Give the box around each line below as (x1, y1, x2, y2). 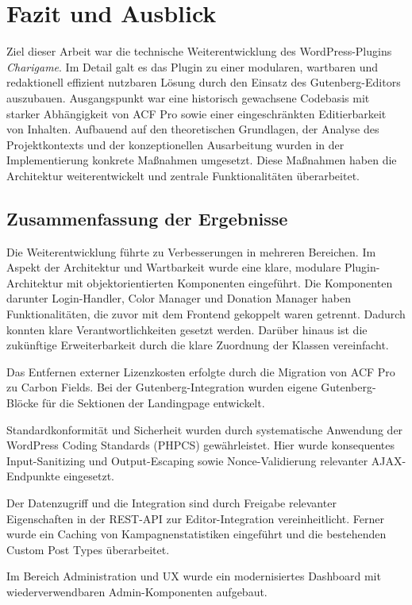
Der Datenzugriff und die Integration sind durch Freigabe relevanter (6, 494, 337, 511)
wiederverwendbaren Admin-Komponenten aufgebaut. (6, 583, 268, 599)
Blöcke (6, 395, 39, 411)
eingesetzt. (64, 468, 115, 484)
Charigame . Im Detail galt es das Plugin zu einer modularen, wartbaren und (6, 58, 379, 75)
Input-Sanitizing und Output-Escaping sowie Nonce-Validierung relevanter (6, 452, 368, 468)
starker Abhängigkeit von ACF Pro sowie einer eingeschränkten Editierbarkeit (6, 105, 387, 121)
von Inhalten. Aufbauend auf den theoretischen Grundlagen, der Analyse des (6, 121, 379, 137)
